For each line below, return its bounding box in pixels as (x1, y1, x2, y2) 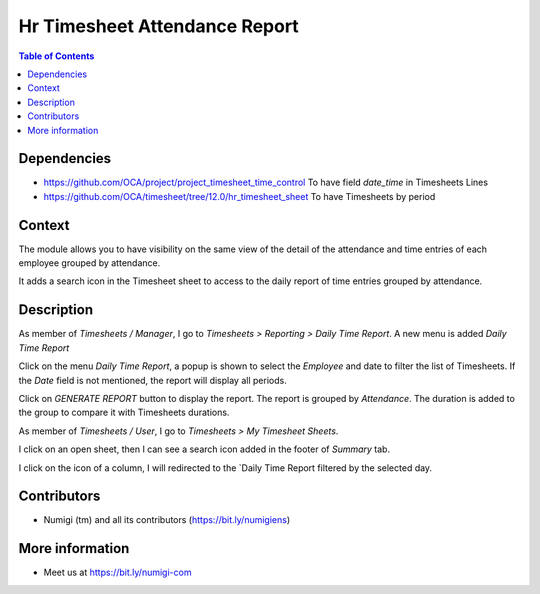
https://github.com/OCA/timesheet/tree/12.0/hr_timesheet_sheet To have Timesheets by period (43, 190, 436, 202)
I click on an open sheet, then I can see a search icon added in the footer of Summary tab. (18, 443, 390, 455)
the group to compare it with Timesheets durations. (18, 406, 230, 419)
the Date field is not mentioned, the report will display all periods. (18, 374, 287, 386)
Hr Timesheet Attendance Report (18, 15, 299, 37)
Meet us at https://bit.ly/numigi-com (43, 566, 192, 579)
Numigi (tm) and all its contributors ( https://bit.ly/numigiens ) (43, 514, 291, 526)
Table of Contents (18, 50, 95, 62)
